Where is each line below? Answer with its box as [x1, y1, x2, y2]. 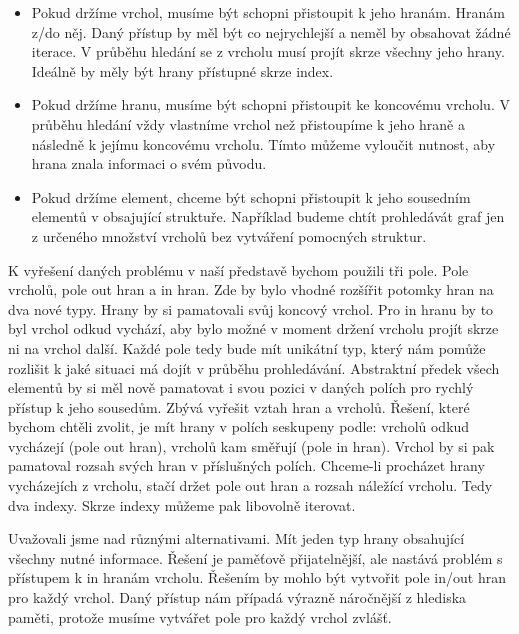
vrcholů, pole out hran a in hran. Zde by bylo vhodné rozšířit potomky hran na [8, 279, 494, 300]
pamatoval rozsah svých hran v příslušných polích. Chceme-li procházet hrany [8, 455, 485, 476]
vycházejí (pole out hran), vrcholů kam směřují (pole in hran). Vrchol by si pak [8, 435, 495, 456]
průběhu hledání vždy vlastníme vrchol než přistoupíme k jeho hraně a [31, 113, 465, 134]
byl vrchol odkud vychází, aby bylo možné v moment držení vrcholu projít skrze [8, 318, 499, 339]
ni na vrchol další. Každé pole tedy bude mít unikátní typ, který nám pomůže [8, 337, 486, 358]
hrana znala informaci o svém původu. [31, 153, 267, 174]
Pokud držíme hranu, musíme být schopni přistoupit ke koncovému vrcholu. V [31, 94, 510, 115]
